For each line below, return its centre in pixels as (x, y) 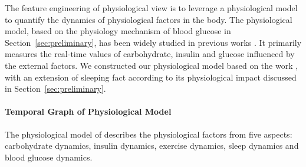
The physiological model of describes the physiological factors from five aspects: (149, 134)
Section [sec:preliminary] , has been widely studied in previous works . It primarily (153, 42)
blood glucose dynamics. (49, 157)
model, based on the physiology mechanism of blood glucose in (118, 31)
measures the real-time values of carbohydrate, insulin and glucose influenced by (150, 54)
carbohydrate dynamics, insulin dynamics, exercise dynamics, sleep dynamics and (152, 146)
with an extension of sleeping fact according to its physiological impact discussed (151, 77)
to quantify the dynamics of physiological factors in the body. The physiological (149, 19)
